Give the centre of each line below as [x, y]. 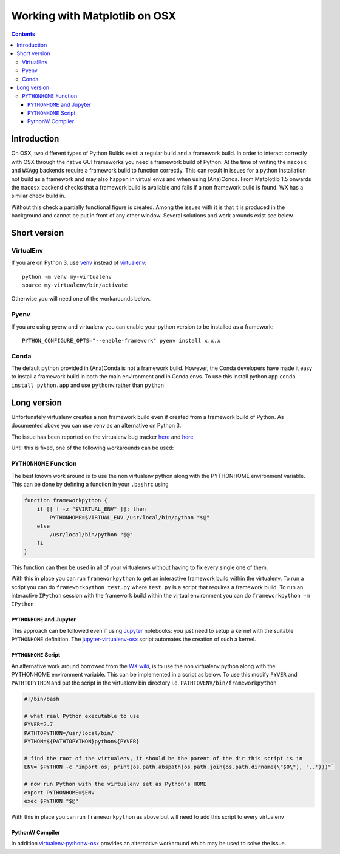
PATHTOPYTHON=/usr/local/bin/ [69, 733]
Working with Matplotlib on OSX [94, 16]
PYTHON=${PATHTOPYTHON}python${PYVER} [82, 742]
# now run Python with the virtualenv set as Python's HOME [115, 784]
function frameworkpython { [66, 500]
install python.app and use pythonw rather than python [87, 385]
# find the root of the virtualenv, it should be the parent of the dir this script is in [163, 759]
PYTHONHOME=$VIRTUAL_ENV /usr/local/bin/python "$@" [130, 518]
